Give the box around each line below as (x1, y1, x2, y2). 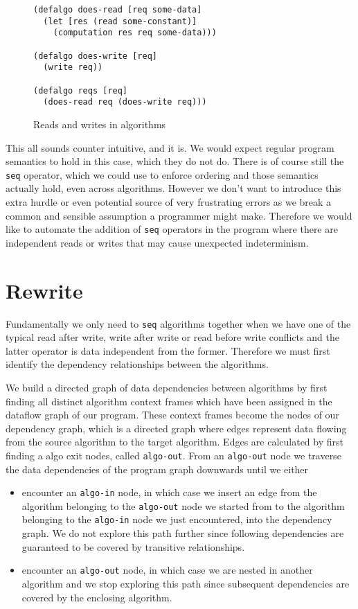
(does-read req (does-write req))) (43, 97, 207, 107)
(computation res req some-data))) (53, 28, 217, 38)
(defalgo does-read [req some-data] (33, 5, 202, 15)
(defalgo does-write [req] (33, 51, 157, 61)
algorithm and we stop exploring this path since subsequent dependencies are (21, 576, 350, 590)
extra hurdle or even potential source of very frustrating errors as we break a (6, 194, 332, 209)
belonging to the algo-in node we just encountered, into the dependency (21, 512, 332, 527)
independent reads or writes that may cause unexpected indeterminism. (6, 235, 309, 249)
